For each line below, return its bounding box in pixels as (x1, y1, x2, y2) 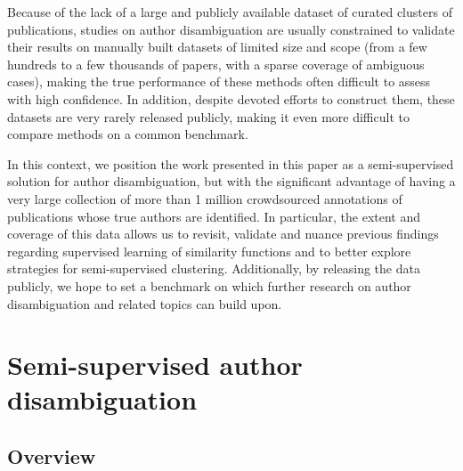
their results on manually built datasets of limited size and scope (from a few (7, 37, 427, 56)
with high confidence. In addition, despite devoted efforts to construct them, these (7, 89, 455, 108)
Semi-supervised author (7, 346, 303, 383)
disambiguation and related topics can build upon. (7, 294, 282, 313)
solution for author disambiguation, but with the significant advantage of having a (7, 172, 456, 191)
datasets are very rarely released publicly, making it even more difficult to (7, 107, 410, 126)
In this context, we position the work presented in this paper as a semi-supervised (7, 154, 454, 173)
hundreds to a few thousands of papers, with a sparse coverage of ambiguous (7, 54, 425, 73)
